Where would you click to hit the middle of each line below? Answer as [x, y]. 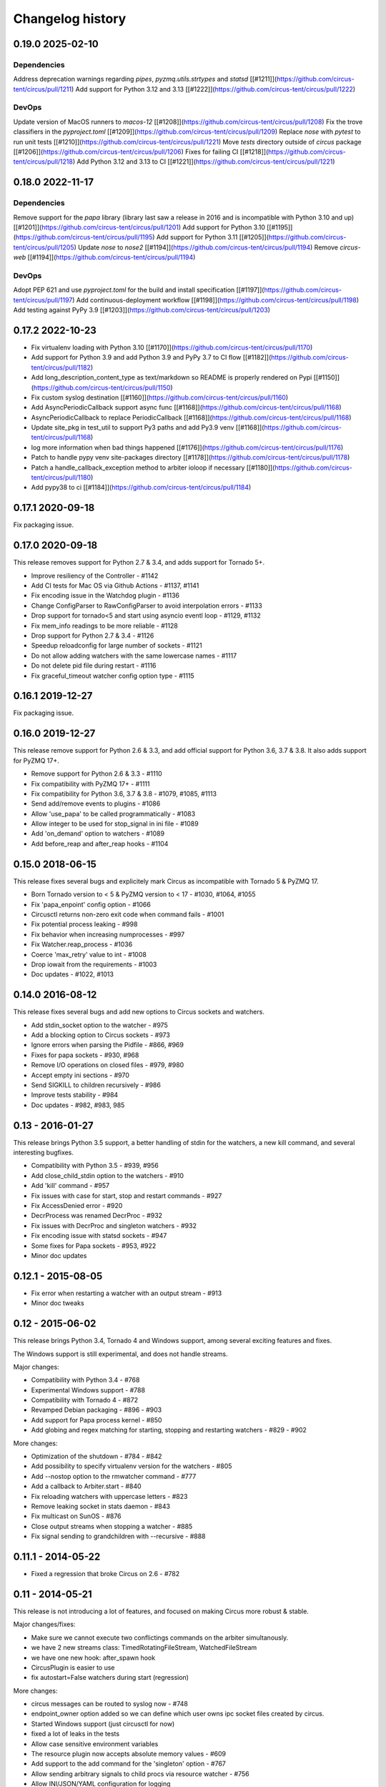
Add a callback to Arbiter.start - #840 [86, 1486]
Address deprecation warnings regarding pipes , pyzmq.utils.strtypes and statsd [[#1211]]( [145, 79]
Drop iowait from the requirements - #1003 [94, 964]
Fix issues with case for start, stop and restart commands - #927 [127, 1196]
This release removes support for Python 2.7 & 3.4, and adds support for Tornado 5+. [139, 563]
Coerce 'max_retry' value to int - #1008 [89, 954]
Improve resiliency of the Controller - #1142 [95, 575]
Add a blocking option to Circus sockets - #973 [101, 1035]
